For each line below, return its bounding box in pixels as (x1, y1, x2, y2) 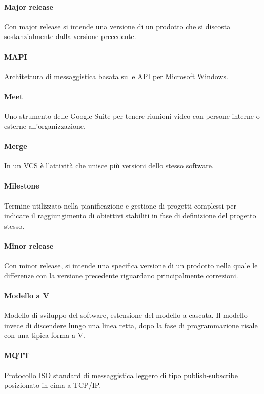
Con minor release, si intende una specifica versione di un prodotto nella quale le (4, 260, 258, 271)
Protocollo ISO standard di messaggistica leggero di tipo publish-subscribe (4, 369, 238, 380)
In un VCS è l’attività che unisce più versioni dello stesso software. (4, 160, 214, 171)
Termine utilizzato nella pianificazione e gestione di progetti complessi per (4, 200, 236, 211)
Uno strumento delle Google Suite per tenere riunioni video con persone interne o (4, 110, 260, 121)
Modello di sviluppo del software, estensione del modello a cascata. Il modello (4, 310, 248, 321)
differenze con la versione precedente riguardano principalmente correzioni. (4, 270, 238, 280)
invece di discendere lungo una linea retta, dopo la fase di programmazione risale (4, 320, 258, 330)
